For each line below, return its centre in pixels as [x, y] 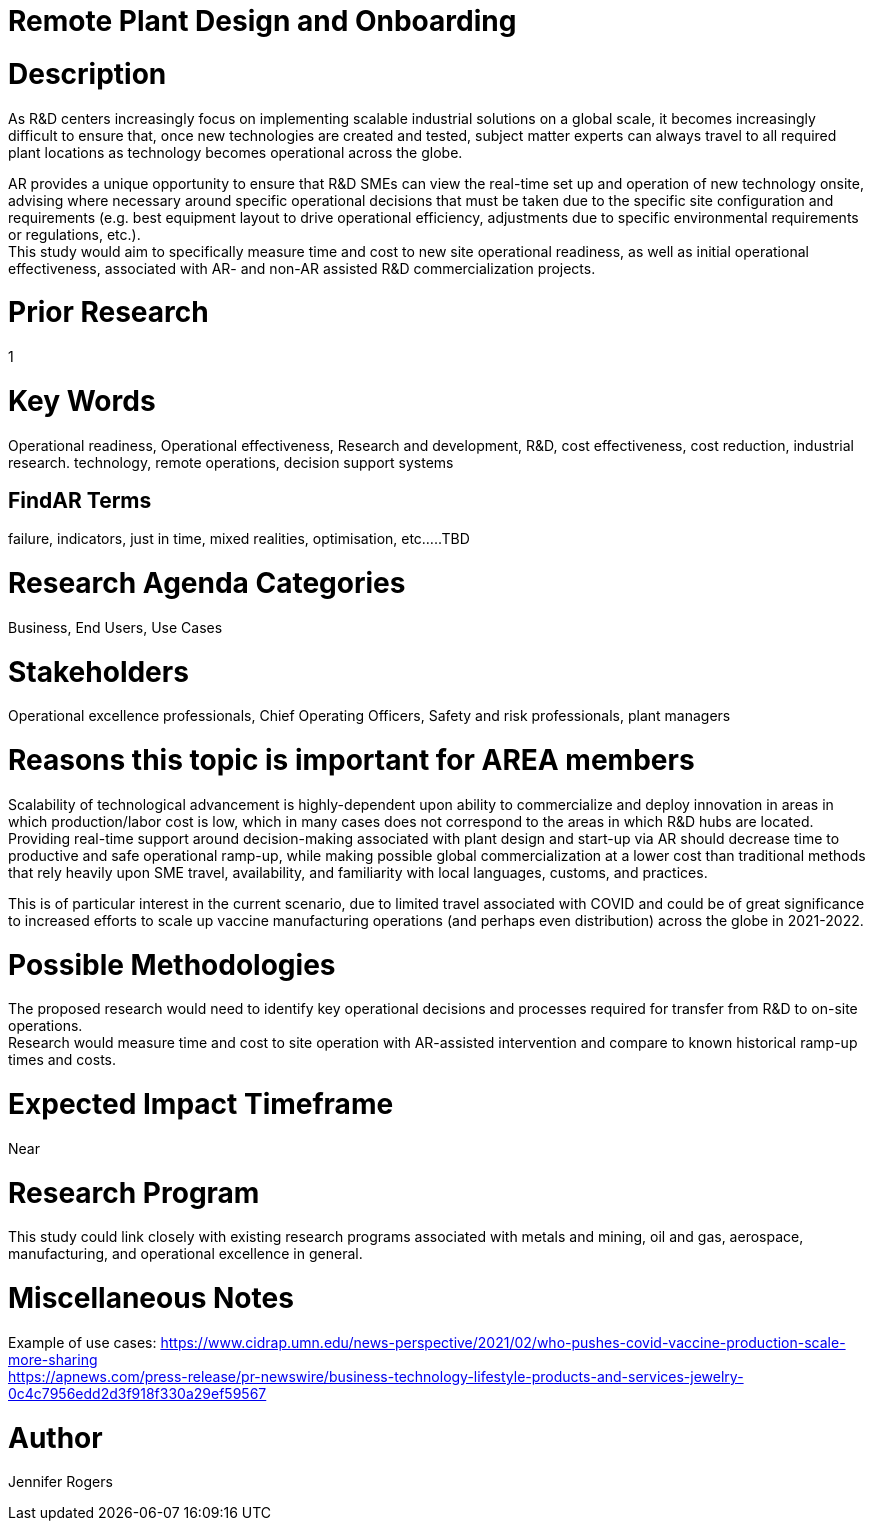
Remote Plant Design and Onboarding [262, 21]
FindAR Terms [80, 500]
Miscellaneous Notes [151, 1298]
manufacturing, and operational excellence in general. [185, 1254]
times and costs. [62, 1060]
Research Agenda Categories [207, 583]
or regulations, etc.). [74, 234]
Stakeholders [98, 671]
